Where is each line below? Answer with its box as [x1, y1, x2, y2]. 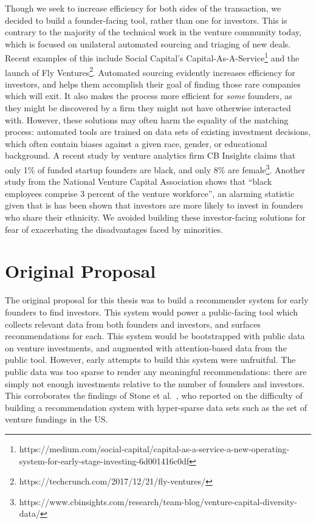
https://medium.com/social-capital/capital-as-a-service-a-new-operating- [19, 442, 290, 455]
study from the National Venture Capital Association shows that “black [5, 175, 272, 188]
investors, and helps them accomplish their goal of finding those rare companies [5, 77, 301, 90]
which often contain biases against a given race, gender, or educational [5, 137, 267, 150]
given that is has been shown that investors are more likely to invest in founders [5, 199, 303, 212]
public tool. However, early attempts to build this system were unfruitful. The [5, 353, 296, 366]
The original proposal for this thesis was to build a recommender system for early [5, 294, 309, 306]
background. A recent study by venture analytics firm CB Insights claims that [5, 149, 296, 162]
